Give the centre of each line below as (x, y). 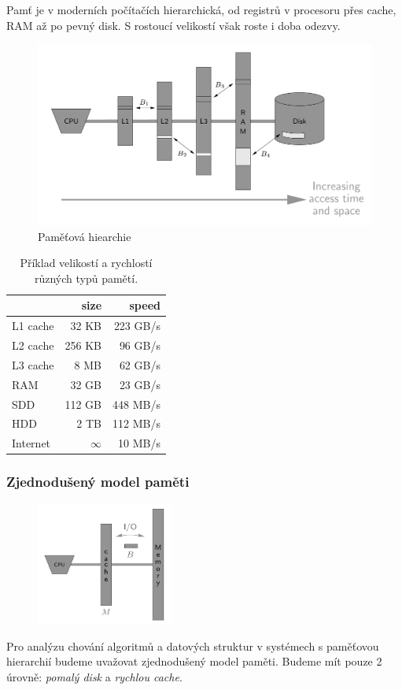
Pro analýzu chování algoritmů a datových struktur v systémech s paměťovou (193, 645)
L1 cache (33, 326)
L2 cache (33, 345)
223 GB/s (137, 326)
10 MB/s (139, 443)
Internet (31, 443)
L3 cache (33, 364)
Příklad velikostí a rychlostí (86, 263)
